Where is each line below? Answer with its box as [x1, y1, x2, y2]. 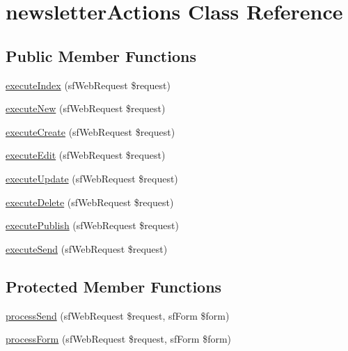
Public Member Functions [6, 45, 196, 66]
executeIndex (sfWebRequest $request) [6, 77, 171, 92]
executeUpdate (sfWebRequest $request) [6, 171, 178, 185]
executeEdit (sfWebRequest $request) [6, 148, 166, 162]
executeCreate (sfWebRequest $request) [6, 124, 175, 139]
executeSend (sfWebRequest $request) [6, 241, 168, 256]
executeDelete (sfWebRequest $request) [6, 194, 174, 209]
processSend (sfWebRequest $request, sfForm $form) [6, 308, 230, 322]
